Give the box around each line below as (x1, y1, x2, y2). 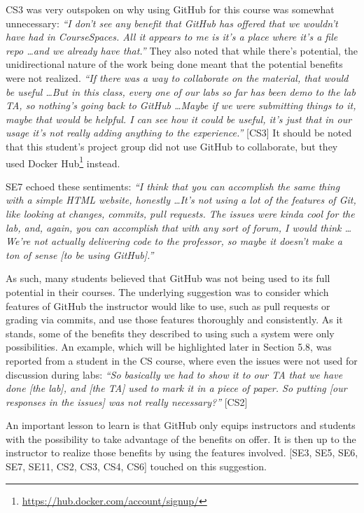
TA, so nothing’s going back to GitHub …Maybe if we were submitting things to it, (6, 98, 356, 113)
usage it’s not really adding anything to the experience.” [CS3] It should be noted (6, 125, 352, 140)
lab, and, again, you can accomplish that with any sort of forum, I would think (6, 220, 342, 234)
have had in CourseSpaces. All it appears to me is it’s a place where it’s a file (6, 29, 338, 44)
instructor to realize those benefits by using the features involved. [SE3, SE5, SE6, (6, 445, 358, 460)
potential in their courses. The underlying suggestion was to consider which (6, 284, 329, 299)
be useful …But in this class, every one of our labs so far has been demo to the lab (6, 84, 356, 99)
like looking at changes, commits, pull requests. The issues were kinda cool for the (6, 206, 355, 220)
